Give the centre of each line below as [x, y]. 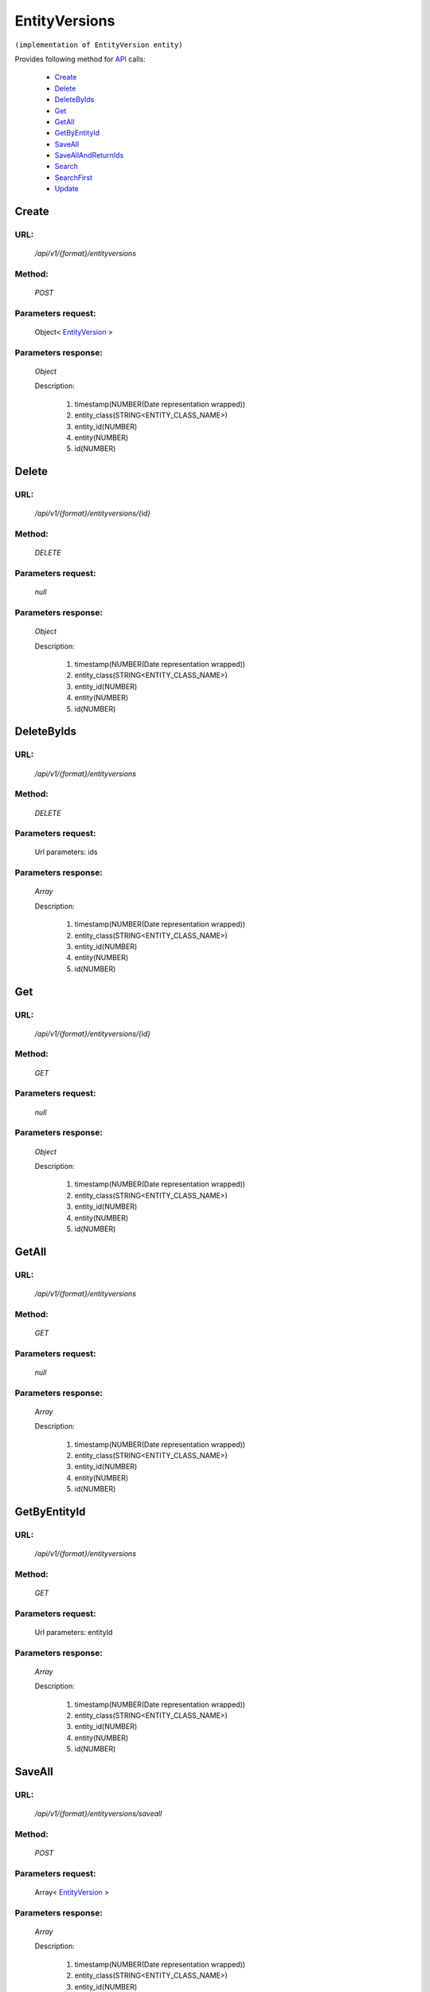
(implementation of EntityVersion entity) [99, 45]
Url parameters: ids [66, 852]
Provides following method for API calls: [80, 59]
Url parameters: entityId [74, 1632]
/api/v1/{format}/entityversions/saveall [98, 1814]
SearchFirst [74, 177]
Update [67, 189]
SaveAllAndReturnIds [89, 155]
